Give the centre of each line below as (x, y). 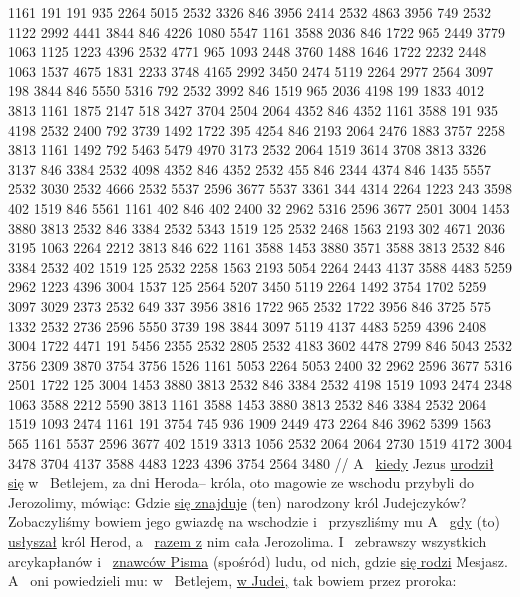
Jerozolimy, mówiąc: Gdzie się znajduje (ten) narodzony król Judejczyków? (237, 501)
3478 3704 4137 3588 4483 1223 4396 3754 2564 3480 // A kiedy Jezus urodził (251, 462)
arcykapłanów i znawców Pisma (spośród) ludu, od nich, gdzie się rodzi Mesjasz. (258, 560)
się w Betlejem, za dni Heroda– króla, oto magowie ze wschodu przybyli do (241, 482)
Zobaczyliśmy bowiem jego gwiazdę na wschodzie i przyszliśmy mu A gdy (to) (254, 521)
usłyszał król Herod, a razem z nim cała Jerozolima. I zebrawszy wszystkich (247, 541)
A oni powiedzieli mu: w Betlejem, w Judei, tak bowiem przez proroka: (232, 580)
